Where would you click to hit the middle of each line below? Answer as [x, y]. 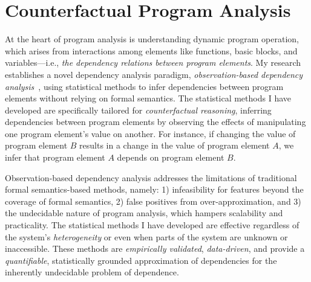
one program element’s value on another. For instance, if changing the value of [150, 133]
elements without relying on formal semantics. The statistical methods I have [148, 98]
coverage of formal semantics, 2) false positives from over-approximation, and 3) [153, 201]
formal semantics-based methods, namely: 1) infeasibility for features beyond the [154, 189]
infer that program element [55, 157]
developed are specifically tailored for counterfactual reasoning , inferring [138, 110]
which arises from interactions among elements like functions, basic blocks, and [151, 50]
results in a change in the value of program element [175, 145]
